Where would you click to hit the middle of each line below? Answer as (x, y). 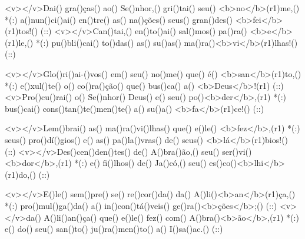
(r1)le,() (19, 42)
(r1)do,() (20, 174)
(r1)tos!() (21, 31)
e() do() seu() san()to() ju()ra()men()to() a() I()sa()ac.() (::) (114, 229)
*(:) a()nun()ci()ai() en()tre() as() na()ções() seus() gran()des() (119, 19)
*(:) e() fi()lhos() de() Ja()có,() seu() (140, 163)
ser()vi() (237, 151)
